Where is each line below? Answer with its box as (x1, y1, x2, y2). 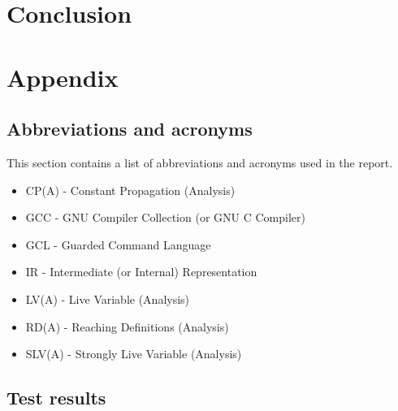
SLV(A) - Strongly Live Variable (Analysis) (25, 345, 242, 362)
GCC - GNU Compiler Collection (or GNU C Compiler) (25, 209, 305, 226)
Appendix (6, 60, 119, 93)
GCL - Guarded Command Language (25, 236, 211, 253)
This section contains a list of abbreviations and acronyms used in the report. (6, 154, 393, 171)
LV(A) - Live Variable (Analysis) (25, 290, 190, 307)
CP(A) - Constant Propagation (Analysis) (25, 181, 236, 198)
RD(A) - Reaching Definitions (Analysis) (25, 318, 229, 335)
